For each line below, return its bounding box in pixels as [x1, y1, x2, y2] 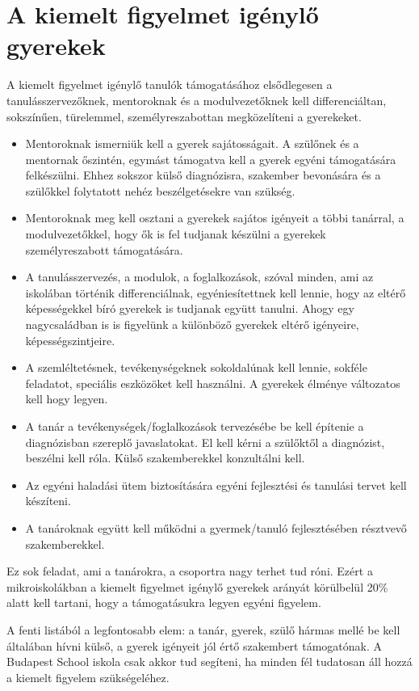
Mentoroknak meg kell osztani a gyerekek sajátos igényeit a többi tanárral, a [25, 209, 404, 226]
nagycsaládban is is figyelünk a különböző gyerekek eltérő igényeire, [25, 316, 359, 333]
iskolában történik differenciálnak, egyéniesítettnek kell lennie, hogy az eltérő [25, 284, 406, 301]
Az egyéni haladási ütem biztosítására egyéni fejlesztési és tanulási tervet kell [25, 476, 407, 493]
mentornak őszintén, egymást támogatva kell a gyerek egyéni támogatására [25, 150, 396, 167]
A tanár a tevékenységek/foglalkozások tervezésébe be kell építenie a [25, 418, 364, 434]
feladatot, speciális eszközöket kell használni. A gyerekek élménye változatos [25, 374, 400, 391]
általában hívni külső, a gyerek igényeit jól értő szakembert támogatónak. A [6, 637, 382, 654]
